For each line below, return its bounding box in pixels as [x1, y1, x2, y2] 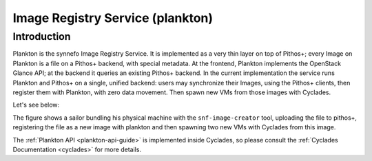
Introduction [12, 30, 71, 43]
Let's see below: [12, 100, 60, 109]
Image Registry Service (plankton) [12, 10, 214, 25]
